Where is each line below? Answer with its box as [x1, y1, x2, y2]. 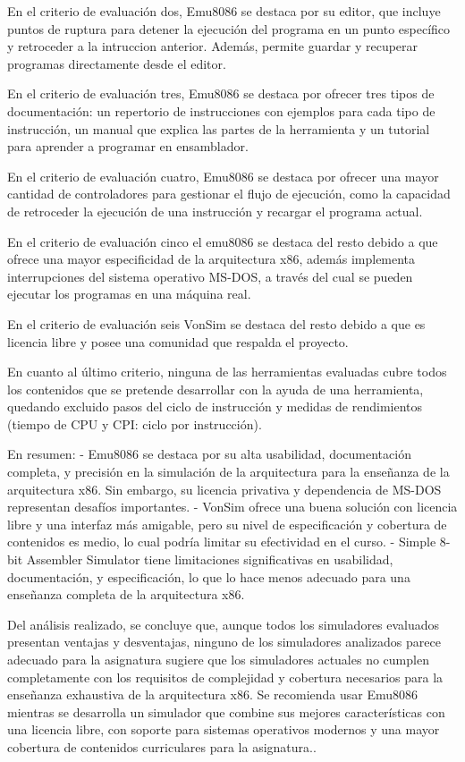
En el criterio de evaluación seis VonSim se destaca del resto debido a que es [7, 314, 426, 333]
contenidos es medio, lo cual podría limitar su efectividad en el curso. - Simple [7, 532, 436, 551]
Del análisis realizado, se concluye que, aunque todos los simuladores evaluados [7, 614, 440, 633]
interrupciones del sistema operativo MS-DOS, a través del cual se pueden [7, 267, 413, 285]
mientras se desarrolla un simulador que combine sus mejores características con [7, 702, 445, 721]
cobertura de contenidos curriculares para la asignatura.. [7, 737, 317, 756]
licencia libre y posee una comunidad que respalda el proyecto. [7, 332, 349, 351]
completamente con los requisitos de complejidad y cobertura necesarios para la [7, 667, 444, 686]
